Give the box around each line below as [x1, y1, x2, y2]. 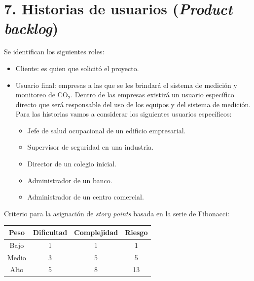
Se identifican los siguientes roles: [4, 46, 105, 57]
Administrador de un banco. [27, 175, 112, 185]
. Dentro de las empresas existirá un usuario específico [71, 89, 234, 100]
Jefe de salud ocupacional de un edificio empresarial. [27, 125, 186, 135]
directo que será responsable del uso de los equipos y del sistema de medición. [15, 99, 251, 109]
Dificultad [33, 227, 68, 237]
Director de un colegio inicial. [27, 159, 116, 169]
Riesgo [125, 227, 148, 237]
